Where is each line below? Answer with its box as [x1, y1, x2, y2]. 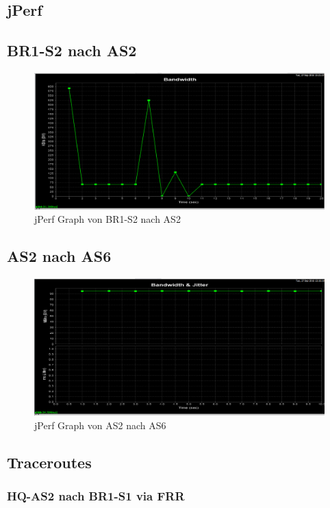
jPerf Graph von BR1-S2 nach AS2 [34, 212, 181, 226]
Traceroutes [7, 451, 92, 472]
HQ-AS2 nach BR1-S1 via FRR [7, 487, 185, 504]
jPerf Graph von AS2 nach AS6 [34, 418, 166, 432]
